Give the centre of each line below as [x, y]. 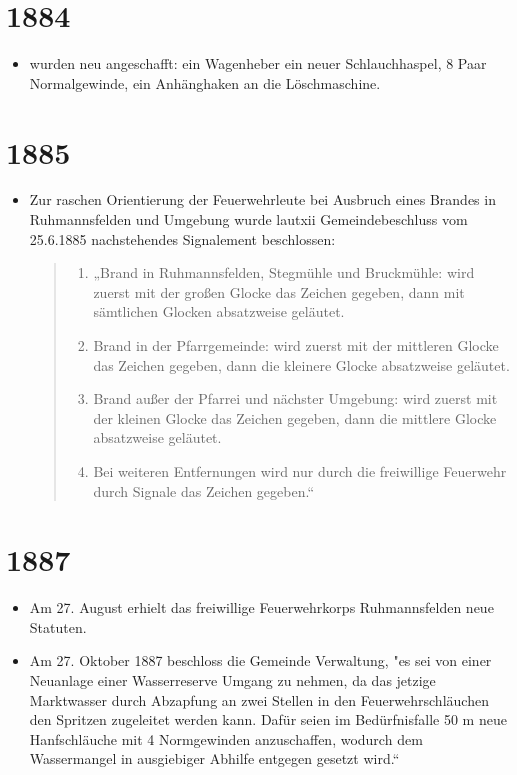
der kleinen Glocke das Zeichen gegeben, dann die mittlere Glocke [295, 417]
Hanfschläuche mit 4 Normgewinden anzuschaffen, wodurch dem [226, 738]
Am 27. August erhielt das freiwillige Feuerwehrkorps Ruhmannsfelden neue [261, 607]
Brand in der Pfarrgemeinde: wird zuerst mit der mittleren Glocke [296, 345]
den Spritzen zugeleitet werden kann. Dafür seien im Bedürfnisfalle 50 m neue [268, 719]
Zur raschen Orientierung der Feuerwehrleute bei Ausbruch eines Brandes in [262, 199]
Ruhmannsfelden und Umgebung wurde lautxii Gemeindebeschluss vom [248, 219]
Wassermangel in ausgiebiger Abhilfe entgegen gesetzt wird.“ [214, 758]
